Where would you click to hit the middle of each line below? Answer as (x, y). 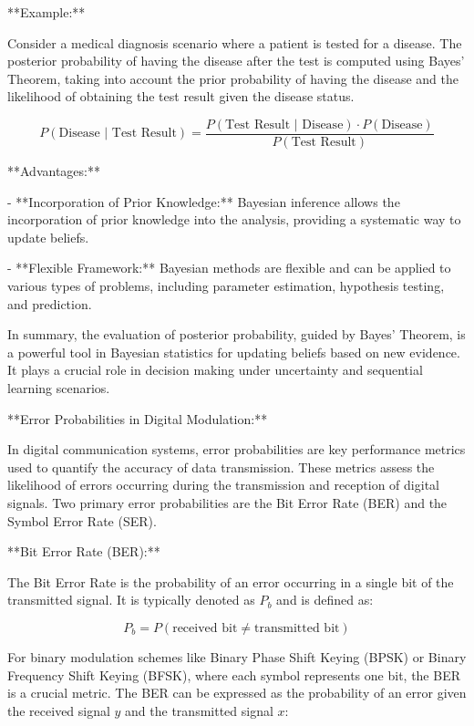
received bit (205, 628)
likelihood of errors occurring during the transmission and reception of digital (223, 485)
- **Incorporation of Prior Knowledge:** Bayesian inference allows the (204, 201)
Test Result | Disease (284, 124)
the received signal (59, 710)
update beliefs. (48, 237)
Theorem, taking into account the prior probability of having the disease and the (233, 78)
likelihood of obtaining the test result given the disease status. (181, 96)
